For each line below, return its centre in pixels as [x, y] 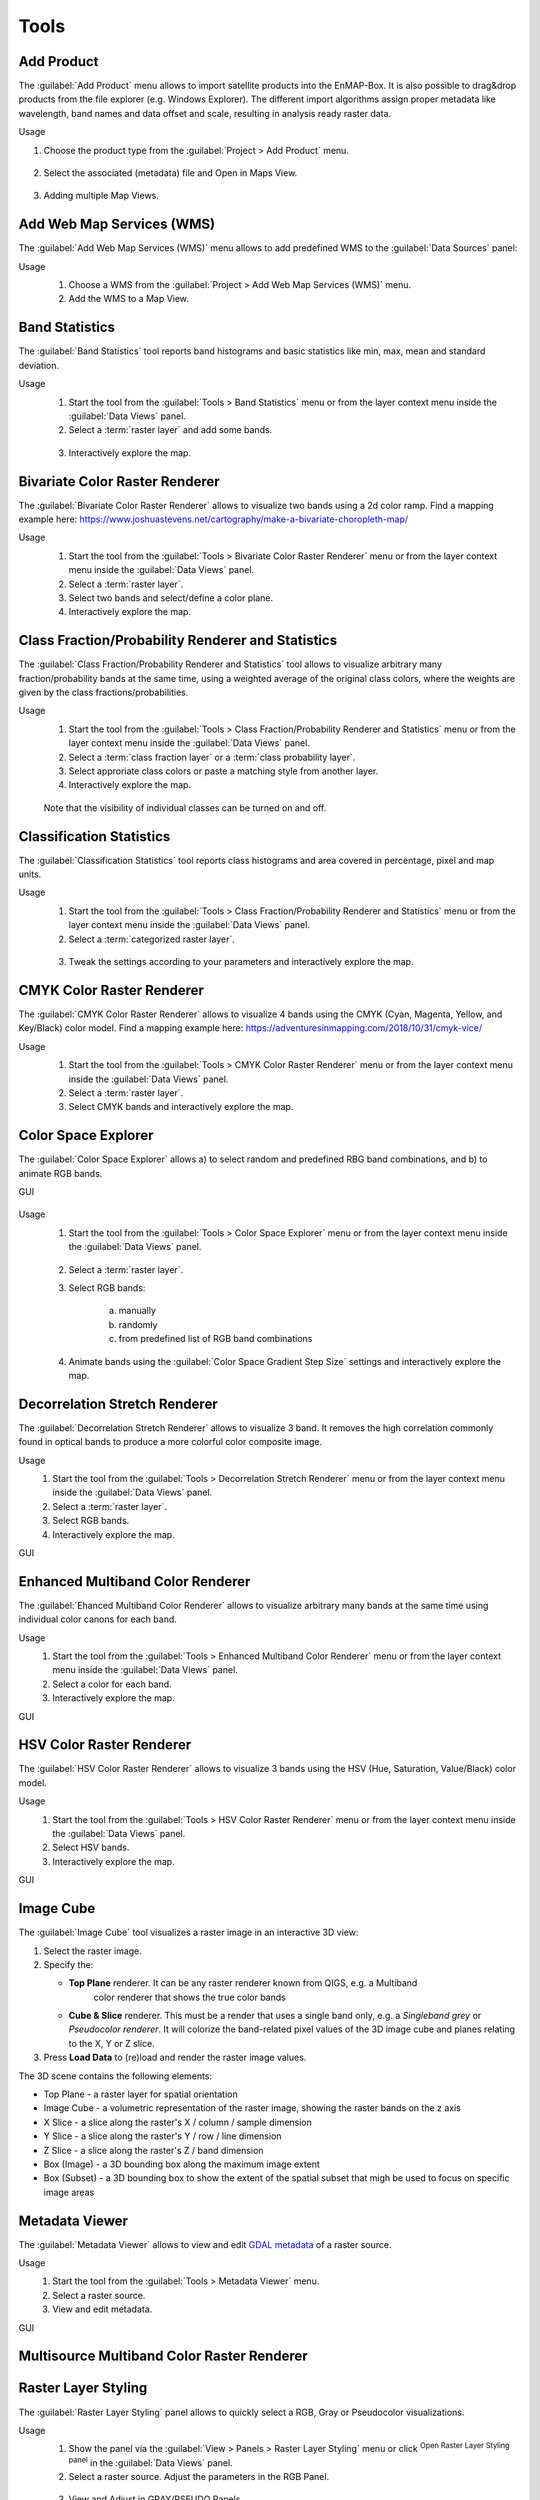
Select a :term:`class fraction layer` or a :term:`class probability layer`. [212, 757]
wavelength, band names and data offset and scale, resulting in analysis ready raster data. [205, 113]
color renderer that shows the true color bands [190, 1997]
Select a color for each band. [112, 1684]
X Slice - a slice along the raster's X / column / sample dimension [177, 2122]
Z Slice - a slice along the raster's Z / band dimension [153, 2150]
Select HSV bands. [91, 1847]
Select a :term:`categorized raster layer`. [151, 939]
